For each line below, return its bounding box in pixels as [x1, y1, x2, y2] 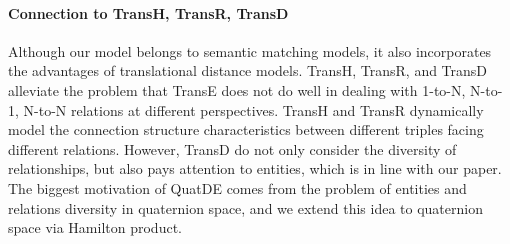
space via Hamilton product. [8, 217, 182, 238]
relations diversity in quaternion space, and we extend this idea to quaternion [8, 197, 483, 218]
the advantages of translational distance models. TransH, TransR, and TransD [8, 60, 488, 81]
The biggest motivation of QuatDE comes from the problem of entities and [8, 177, 467, 198]
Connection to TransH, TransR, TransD [8, 2, 289, 23]
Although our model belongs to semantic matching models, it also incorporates [8, 40, 492, 61]
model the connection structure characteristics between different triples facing [8, 119, 484, 140]
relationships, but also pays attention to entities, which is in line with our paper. [8, 158, 502, 179]
